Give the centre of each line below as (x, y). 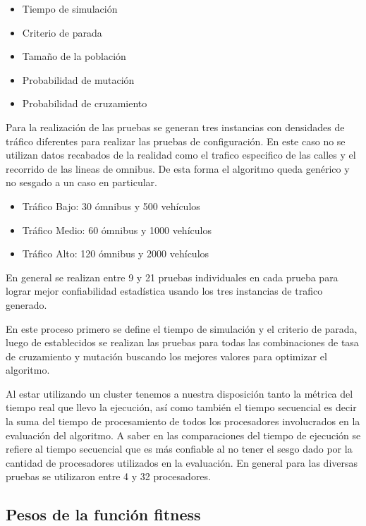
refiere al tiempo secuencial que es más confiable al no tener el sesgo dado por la (179, 449)
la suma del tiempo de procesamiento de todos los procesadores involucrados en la (183, 421)
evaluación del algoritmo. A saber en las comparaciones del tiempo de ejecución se (183, 435)
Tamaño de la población (74, 56)
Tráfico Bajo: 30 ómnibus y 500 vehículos (111, 206)
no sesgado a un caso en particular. (81, 182)
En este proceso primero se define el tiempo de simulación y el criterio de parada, (182, 328)
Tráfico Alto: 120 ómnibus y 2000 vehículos (116, 253)
